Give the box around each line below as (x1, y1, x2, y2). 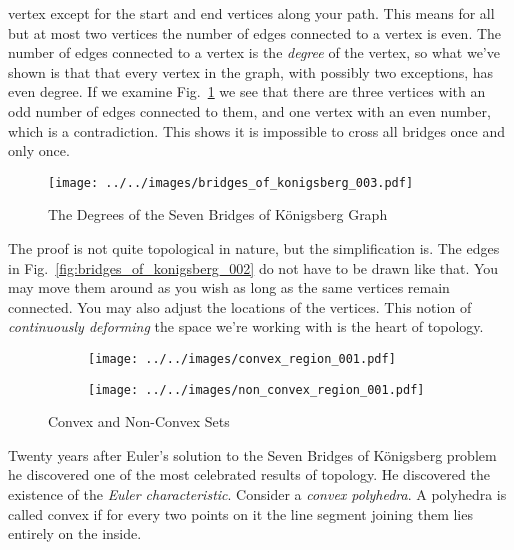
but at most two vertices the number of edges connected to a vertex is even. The (8, 22, 502, 43)
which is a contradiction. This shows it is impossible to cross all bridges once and (8, 120, 506, 141)
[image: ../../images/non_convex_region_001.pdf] (88, 382, 425, 397)
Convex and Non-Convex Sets (48, 411, 230, 432)
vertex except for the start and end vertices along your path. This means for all (8, 3, 495, 23)
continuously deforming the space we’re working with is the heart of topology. (8, 316, 484, 337)
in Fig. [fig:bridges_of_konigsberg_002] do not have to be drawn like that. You (8, 257, 499, 278)
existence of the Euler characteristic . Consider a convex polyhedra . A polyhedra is (8, 484, 507, 505)
